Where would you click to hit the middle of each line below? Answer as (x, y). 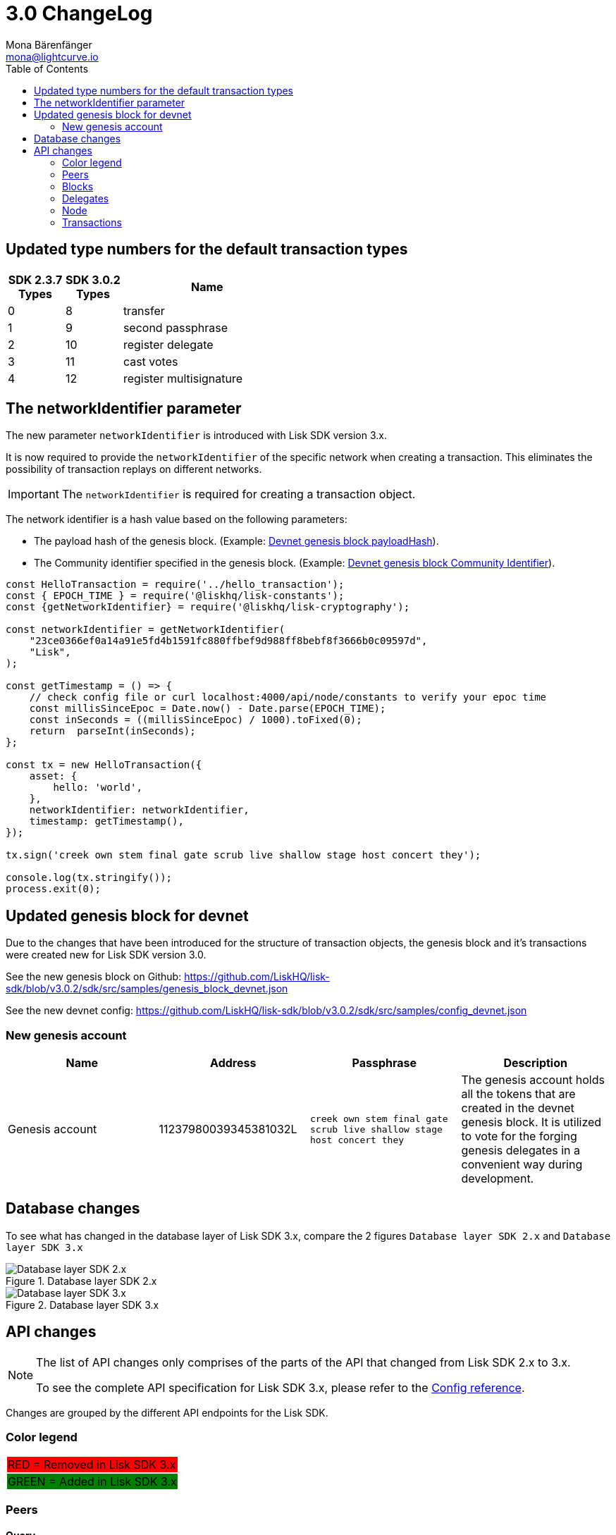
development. (498, 1179)
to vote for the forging (519, 1136)
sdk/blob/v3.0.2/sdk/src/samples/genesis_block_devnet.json (147, 989)
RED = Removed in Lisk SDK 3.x (92, 1465)
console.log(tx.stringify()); (89, 878)
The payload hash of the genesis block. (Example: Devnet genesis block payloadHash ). (236, 541)
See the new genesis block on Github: (94, 977)
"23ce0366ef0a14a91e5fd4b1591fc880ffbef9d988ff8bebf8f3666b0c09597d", (228, 641)
